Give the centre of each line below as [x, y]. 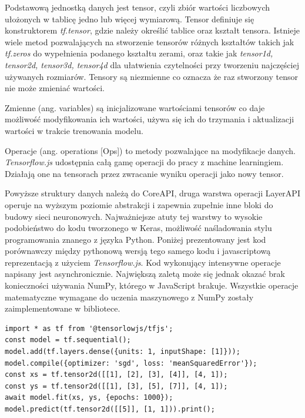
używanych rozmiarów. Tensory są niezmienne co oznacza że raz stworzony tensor [151, 76]
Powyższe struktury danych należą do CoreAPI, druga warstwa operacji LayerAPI [152, 193]
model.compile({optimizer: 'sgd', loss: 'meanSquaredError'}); [131, 363]
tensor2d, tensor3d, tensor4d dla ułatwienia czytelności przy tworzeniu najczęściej [152, 64]
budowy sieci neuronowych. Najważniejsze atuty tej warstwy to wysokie [134, 216]
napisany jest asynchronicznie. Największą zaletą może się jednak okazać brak [145, 274]
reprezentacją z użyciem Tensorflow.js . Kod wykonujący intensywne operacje [143, 262]
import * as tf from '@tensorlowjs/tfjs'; [89, 328]
